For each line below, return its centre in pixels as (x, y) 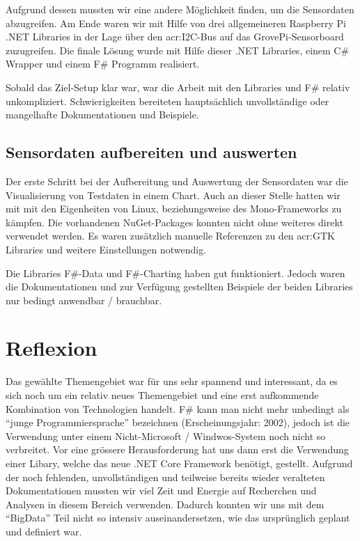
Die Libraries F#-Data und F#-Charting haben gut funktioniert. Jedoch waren (175, 273)
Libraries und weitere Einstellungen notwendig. (106, 249)
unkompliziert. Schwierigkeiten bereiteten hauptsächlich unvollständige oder (167, 101)
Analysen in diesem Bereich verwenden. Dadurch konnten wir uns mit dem (165, 504)
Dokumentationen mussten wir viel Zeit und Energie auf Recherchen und (161, 491)
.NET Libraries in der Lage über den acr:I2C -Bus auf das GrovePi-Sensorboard (175, 37)
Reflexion (52, 348)
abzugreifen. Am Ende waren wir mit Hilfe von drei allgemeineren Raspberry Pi (176, 23)
